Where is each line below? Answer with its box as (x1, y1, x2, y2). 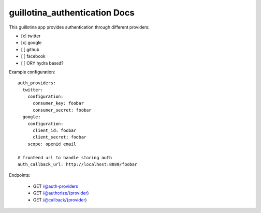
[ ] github (21, 46, 40, 52)
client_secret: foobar (32, 135, 87, 140)
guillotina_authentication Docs (9, 7, 135, 18)
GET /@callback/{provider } (33, 197, 87, 203)
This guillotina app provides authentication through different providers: (9, 24, 150, 30)
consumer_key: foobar (32, 101, 84, 106)
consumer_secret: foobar (32, 107, 92, 113)
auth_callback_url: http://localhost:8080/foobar (17, 161, 138, 167)
